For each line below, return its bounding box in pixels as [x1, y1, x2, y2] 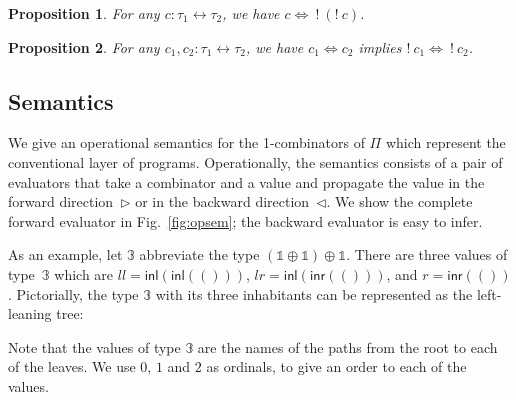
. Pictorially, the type [8, 283, 139, 304]
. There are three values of [346, 244, 508, 265]
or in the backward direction [135, 191, 310, 212]
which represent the [385, 132, 506, 153]
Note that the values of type [8, 336, 181, 357]
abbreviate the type [139, 244, 260, 265]
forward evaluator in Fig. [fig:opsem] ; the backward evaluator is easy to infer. [8, 210, 483, 231]
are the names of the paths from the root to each [197, 336, 498, 357]
